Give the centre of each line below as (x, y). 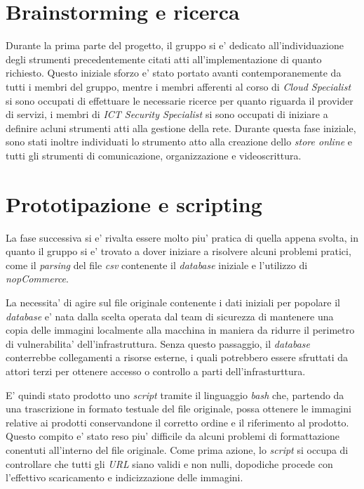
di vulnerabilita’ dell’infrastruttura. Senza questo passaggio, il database (158, 343)
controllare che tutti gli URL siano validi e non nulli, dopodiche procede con (169, 463)
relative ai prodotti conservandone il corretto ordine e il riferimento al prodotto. (177, 422)
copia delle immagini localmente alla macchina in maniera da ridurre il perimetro (180, 330)
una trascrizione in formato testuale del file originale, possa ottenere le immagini (178, 409)
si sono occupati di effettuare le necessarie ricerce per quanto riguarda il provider (180, 100)
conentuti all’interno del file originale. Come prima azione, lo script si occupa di (177, 449)
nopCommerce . (37, 279)
